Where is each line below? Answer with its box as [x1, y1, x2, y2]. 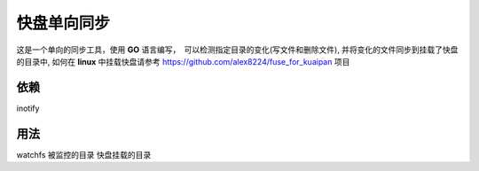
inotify [16, 103, 40, 113]
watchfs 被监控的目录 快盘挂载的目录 [16, 149, 152, 159]
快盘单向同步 [16, 13, 111, 33]
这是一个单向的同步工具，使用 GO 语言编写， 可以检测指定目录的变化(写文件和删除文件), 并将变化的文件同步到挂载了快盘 [16, 44, 459, 55]
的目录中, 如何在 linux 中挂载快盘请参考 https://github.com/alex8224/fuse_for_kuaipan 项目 [16, 56, 350, 66]
